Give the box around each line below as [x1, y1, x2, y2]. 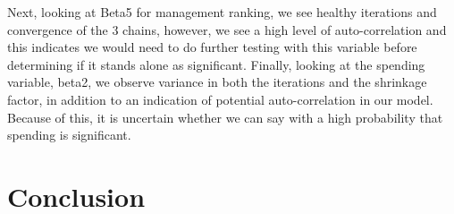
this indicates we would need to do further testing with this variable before [7, 38, 417, 56]
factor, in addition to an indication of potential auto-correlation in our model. [7, 90, 433, 108]
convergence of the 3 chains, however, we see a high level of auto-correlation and [7, 20, 447, 39]
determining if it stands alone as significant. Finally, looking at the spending [7, 55, 425, 73]
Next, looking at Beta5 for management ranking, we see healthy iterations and [7, 3, 437, 21]
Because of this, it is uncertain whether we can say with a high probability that [7, 107, 443, 126]
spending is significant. [7, 125, 131, 144]
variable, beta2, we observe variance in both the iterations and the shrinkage [7, 73, 427, 91]
